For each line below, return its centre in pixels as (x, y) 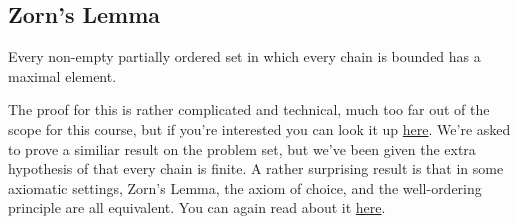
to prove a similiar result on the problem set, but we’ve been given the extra (242, 148)
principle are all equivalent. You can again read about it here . (197, 207)
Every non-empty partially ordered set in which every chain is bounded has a (244, 56)
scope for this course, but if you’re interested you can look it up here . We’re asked (259, 128)
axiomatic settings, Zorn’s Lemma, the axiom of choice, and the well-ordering (245, 187)
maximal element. (62, 75)
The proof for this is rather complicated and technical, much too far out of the (249, 109)
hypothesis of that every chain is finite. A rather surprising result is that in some (256, 168)
